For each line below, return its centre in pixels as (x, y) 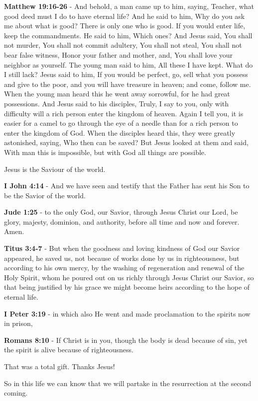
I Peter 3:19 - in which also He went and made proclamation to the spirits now (127, 313)
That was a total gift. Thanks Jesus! (60, 366)
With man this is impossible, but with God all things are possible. (105, 152)
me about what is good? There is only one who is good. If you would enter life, (125, 26)
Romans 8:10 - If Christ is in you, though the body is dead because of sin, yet (126, 340)
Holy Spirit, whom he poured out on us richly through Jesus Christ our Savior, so (129, 277)
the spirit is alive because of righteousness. (69, 350)
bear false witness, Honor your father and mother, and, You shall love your (119, 54)
